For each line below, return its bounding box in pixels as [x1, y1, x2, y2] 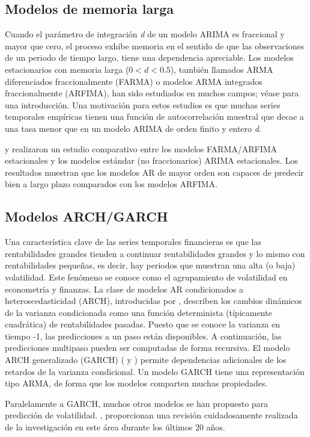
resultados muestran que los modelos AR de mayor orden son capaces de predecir [5, 166, 304, 178]
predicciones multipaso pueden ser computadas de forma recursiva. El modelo [5, 341, 290, 354]
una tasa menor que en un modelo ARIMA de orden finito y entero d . [5, 122, 261, 134]
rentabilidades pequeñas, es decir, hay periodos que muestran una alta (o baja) [5, 259, 296, 271]
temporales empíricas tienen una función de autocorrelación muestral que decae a [5, 110, 304, 123]
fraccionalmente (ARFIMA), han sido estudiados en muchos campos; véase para [5, 87, 299, 99]
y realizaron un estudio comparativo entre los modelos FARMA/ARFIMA [5, 142, 278, 155]
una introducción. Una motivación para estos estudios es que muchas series [5, 98, 281, 111]
